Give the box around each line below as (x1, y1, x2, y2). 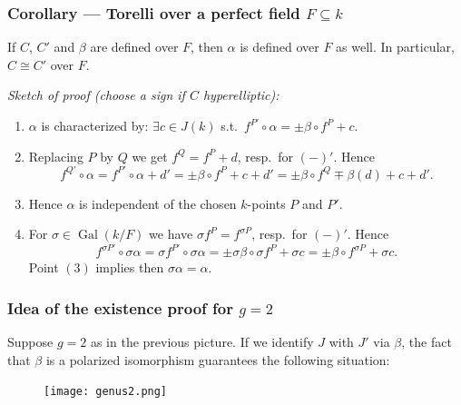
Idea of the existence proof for (7, 296, 233, 319)
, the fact (401, 332, 452, 351)
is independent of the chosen (79, 193, 237, 212)
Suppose (7, 332, 54, 351)
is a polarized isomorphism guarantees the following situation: (45, 350, 390, 369)
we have (149, 224, 193, 243)
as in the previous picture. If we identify (90, 332, 314, 351)
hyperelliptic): (202, 85, 280, 104)
